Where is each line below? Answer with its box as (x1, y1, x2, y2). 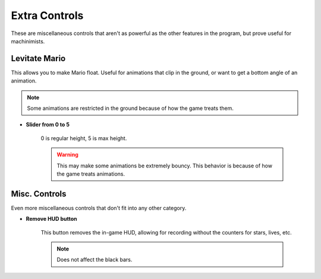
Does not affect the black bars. (56, 256, 133, 264)
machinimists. (11, 37, 45, 45)
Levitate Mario (11, 53, 66, 64)
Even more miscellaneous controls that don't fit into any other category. (11, 204, 187, 211)
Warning (56, 151, 78, 158)
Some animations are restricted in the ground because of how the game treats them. (27, 104, 234, 112)
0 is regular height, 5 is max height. (40, 134, 127, 142)
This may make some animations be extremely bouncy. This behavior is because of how (56, 162, 273, 169)
